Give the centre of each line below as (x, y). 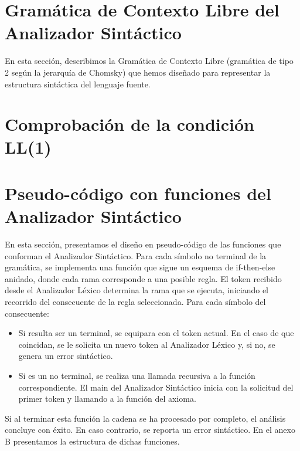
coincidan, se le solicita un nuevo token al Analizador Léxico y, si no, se (147, 344)
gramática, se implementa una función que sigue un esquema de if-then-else (140, 267)
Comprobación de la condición (129, 124)
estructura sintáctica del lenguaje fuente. (78, 84)
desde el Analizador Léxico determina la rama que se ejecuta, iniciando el (137, 290)
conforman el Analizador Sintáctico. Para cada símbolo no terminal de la (136, 255)
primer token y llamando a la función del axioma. (107, 399)
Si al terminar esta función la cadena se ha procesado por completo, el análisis (145, 418)
